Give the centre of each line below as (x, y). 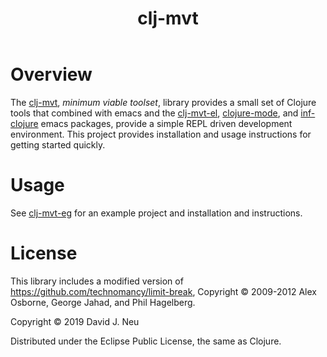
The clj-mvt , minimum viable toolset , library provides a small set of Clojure (163, 102)
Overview (51, 74)
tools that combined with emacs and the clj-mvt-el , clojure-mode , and (154, 113)
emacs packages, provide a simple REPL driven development (166, 123)
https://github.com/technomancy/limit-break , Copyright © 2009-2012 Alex (163, 291)
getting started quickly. (58, 144)
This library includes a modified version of (97, 281)
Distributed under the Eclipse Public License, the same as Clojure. (146, 341)
